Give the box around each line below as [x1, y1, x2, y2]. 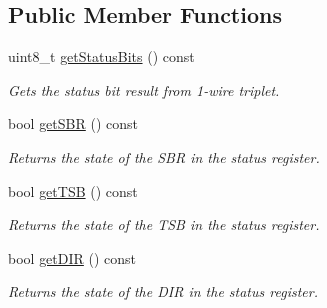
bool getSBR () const [8, 113, 138, 134]
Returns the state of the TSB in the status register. [8, 214, 320, 235]
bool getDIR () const [8, 247, 137, 268]
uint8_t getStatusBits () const [8, 46, 195, 67]
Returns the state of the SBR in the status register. [8, 146, 320, 167]
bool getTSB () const [8, 180, 138, 201]
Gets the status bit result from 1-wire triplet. [8, 79, 280, 100]
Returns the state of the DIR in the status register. [8, 281, 318, 302]
